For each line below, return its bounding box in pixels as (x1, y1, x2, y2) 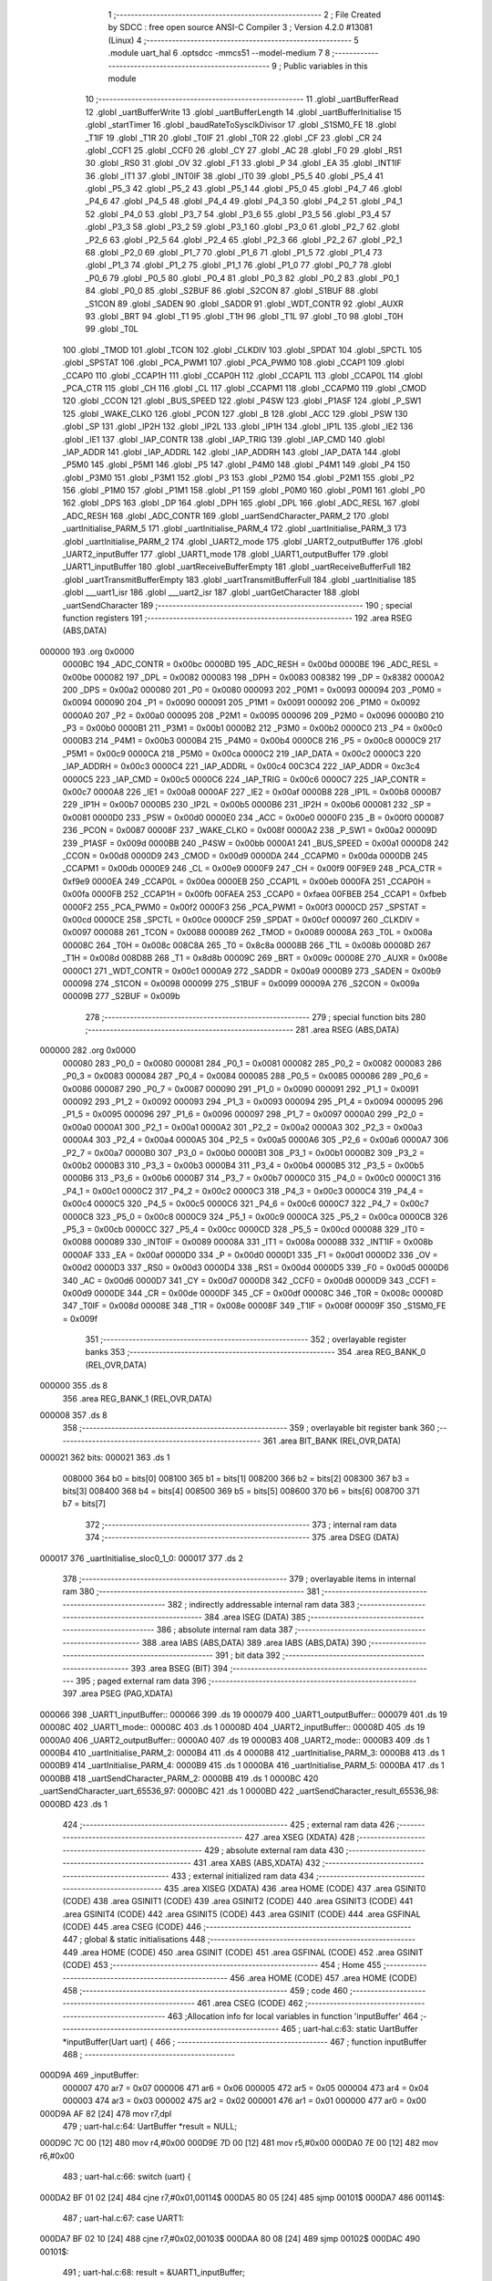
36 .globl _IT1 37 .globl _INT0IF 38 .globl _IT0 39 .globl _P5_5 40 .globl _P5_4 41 (85, 170, 384, 182)
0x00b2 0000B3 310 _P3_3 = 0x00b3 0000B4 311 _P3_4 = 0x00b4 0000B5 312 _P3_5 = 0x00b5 (62, 1160, 425, 1171)
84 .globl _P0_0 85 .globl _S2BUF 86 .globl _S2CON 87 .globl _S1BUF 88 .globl (85, 286, 378, 297)
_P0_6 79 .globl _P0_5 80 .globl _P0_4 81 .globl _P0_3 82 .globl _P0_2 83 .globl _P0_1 (85, 272, 400, 283)
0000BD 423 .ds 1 (39, 1798, 108, 1809)
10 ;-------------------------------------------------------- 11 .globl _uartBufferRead (85, 94, 399, 105)
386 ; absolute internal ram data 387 (156, 1624, 293, 1635)
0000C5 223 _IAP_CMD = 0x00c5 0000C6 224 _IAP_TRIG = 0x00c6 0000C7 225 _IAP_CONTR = (62, 774, 427, 785)
